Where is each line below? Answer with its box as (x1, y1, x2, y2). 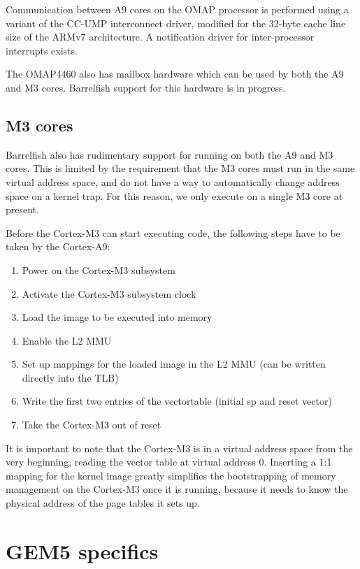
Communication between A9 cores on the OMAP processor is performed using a (6, 2, 349, 16)
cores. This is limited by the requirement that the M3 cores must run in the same (6, 161, 355, 175)
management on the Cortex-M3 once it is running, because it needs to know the (6, 482, 348, 496)
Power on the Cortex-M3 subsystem (22, 262, 175, 277)
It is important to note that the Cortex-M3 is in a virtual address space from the (6, 440, 353, 455)
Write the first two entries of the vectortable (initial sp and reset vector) (22, 394, 332, 408)
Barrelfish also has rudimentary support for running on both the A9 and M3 (6, 147, 333, 161)
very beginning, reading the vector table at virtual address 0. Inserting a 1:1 (6, 454, 332, 469)
